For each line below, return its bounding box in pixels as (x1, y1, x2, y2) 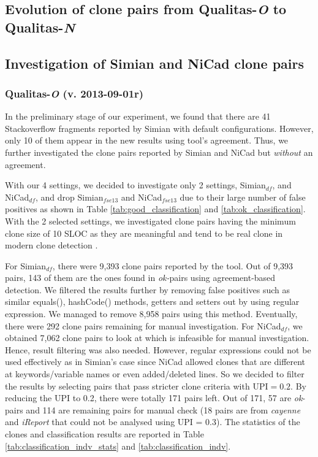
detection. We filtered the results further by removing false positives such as (5, 283, 290, 296)
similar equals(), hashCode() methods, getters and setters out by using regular (5, 295, 300, 308)
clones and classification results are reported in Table (5, 428, 204, 440)
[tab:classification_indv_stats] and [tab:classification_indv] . (5, 439, 231, 452)
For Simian (5, 259, 47, 272)
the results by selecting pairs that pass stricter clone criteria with (5, 379, 250, 392)
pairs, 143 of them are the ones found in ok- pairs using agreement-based (5, 271, 276, 284)
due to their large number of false (180, 190, 306, 203)
